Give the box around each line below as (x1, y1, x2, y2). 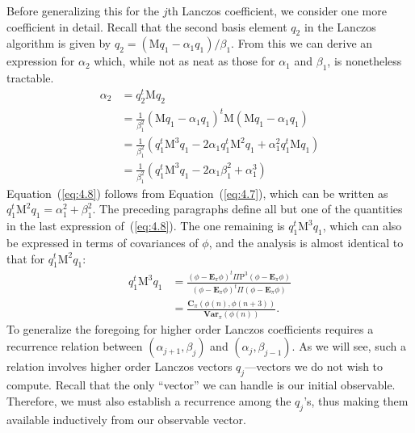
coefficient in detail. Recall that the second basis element (6, 18, 287, 35)
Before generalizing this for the (6, 2, 159, 19)
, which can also (322, 217, 402, 234)
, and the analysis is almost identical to (208, 233, 404, 250)
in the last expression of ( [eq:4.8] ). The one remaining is (6, 217, 285, 234)
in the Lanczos (304, 18, 376, 35)
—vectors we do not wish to (245, 358, 384, 375)
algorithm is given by (6, 35, 111, 52)
